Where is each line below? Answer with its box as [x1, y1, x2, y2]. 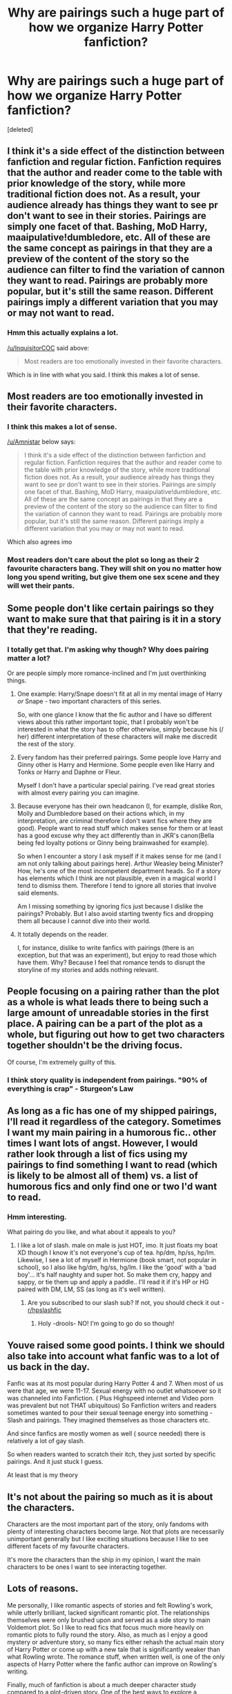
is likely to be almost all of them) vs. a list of [7, 1170, 198, 1182]
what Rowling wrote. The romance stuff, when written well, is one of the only [7, 1653, 225, 1661]
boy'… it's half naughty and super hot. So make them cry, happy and [17, 1270, 212, 1279]
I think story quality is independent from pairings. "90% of [7, 1075, 208, 1085]
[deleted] [7, 125, 33, 133]
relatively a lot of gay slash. [7, 1437, 85, 1445]
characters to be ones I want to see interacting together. [7, 1563, 167, 1571]
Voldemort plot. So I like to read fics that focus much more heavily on [7, 1623, 204, 1631]
